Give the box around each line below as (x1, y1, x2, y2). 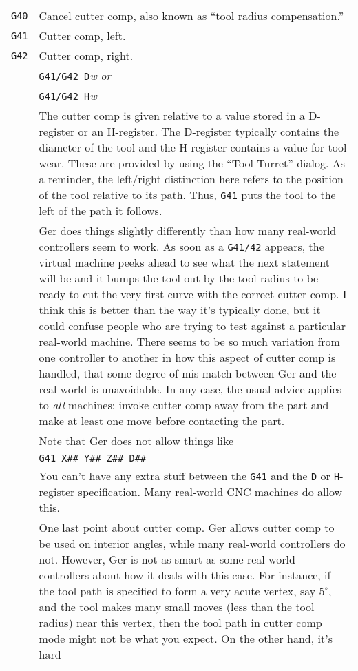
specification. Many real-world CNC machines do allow (78, 484, 342, 499)
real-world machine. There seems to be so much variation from (39, 333, 340, 349)
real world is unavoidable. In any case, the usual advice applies (39, 381, 342, 397)
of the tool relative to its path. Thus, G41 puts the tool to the (39, 187, 336, 203)
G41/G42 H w (39, 87, 97, 103)
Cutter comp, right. (39, 48, 134, 63)
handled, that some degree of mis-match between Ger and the (39, 365, 337, 381)
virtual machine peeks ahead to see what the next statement (39, 254, 330, 270)
